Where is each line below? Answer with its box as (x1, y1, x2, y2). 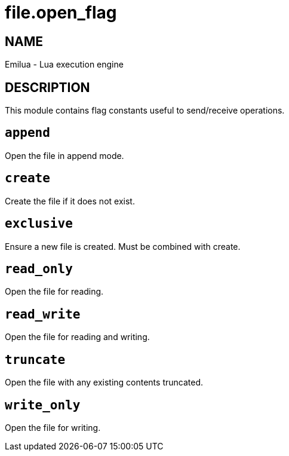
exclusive (5, 216, 73, 231)
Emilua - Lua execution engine (5, 59, 124, 70)
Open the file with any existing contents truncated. (5, 377, 204, 388)
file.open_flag (5, 2, 117, 23)
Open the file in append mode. (5, 150, 124, 161)
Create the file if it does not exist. (5, 195, 135, 206)
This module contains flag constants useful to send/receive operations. (5, 105, 285, 116)
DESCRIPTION (5, 79, 90, 95)
